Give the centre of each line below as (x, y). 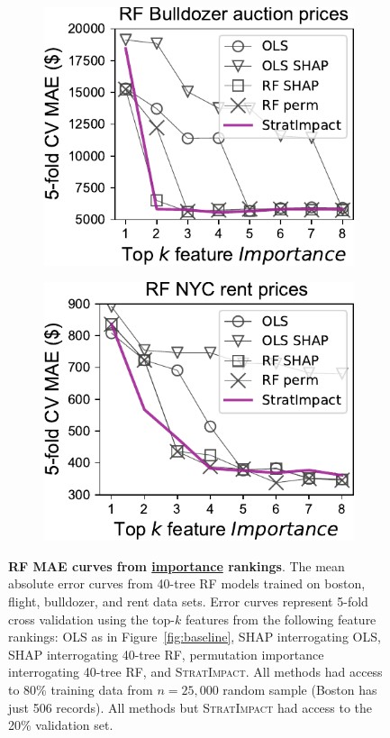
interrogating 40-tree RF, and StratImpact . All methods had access (195, 672)
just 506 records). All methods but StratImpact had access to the (190, 707)
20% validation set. (61, 725)
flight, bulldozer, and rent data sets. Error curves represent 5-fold (188, 601)
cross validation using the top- (91, 619)
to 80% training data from (81, 689)
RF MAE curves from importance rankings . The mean (177, 565)
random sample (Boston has (300, 689)
